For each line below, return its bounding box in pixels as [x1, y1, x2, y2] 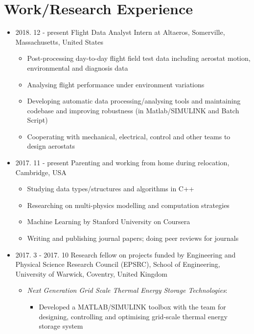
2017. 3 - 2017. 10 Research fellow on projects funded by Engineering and [15, 249, 236, 259]
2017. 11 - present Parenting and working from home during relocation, [15, 157, 230, 168]
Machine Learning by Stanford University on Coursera [27, 216, 190, 227]
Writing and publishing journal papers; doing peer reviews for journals [27, 233, 239, 243]
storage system [39, 321, 83, 331]
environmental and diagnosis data [27, 62, 128, 73]
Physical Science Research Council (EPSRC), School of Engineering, [15, 259, 220, 269]
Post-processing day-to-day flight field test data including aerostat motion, [27, 53, 251, 63]
